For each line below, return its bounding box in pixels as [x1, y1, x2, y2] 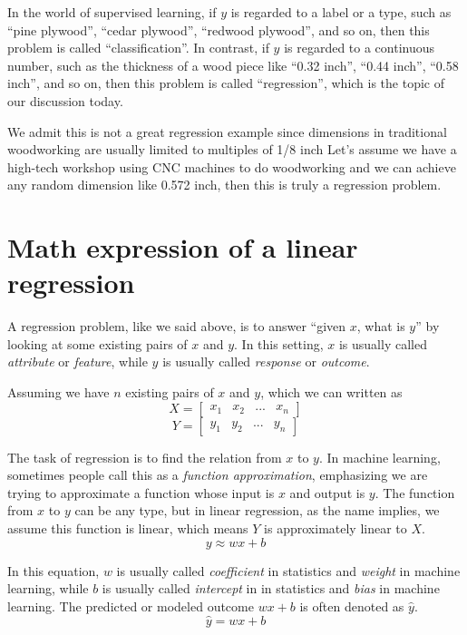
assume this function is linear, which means [7, 519, 248, 537]
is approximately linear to [264, 519, 407, 537]
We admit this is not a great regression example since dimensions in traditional [7, 122, 447, 141]
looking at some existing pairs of [7, 334, 188, 353]
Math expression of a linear [7, 229, 358, 266]
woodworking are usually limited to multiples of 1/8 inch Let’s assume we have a [7, 140, 457, 159]
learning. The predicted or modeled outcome [7, 596, 254, 615]
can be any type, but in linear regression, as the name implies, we [74, 501, 440, 520]
